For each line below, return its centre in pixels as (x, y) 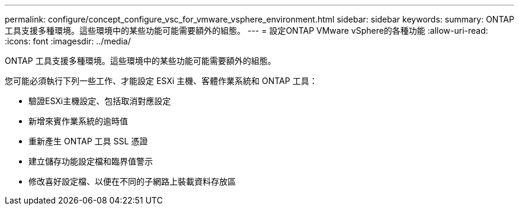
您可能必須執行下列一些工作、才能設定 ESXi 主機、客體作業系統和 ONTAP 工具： (161, 81)
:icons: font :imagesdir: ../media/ (68, 41)
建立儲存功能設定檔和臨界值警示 (91, 161)
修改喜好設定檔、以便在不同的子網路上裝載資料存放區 (132, 181)
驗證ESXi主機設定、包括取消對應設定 (100, 101)
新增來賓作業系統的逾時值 (78, 121)
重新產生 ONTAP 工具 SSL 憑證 (88, 141)
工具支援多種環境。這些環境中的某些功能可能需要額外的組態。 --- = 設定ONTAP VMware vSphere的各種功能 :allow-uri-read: (246, 30)
